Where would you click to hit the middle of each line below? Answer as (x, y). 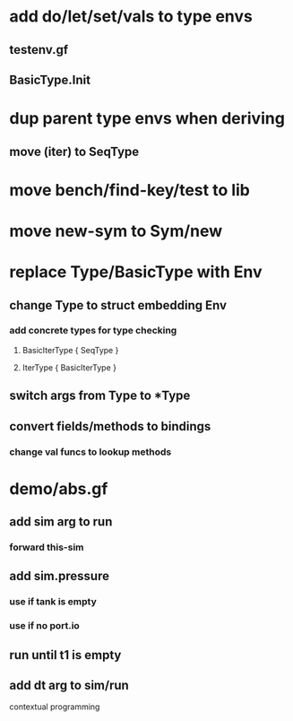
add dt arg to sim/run (69, 686)
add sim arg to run (61, 522)
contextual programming (55, 707)
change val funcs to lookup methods (90, 452)
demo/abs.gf (59, 488)
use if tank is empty (53, 602)
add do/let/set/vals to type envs (131, 17)
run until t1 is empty (65, 655)
